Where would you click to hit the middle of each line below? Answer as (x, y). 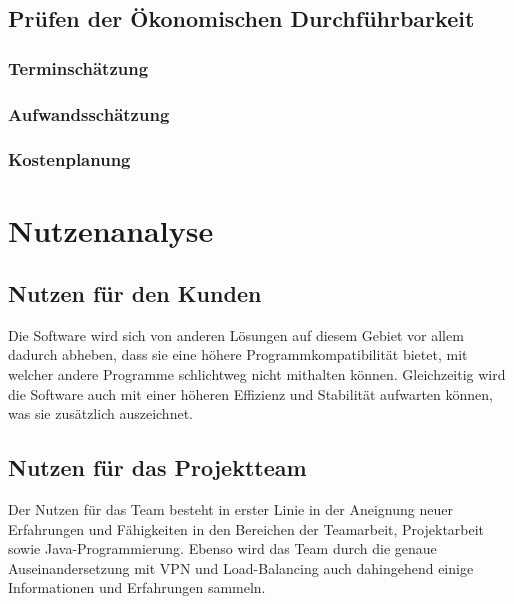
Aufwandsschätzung (89, 113)
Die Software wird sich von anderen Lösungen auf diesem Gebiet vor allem (236, 334)
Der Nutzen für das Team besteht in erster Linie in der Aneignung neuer (230, 509)
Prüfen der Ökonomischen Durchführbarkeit (241, 18)
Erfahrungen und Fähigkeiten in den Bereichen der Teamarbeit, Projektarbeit (246, 528)
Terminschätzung (78, 67)
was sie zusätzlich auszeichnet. (100, 413)
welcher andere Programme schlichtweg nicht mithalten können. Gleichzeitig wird (257, 374)
